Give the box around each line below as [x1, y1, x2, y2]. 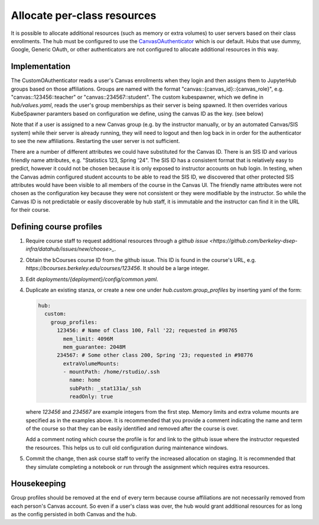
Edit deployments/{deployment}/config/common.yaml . [25, 276, 159, 283]
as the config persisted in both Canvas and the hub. [11, 511, 137, 518]
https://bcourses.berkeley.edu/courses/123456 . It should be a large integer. [25, 265, 210, 272]
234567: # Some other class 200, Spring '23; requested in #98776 [57, 352, 253, 359]
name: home [69, 377, 101, 384]
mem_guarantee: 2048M [63, 343, 126, 350]
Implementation [11, 61, 71, 72]
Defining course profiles [11, 222, 103, 232]
